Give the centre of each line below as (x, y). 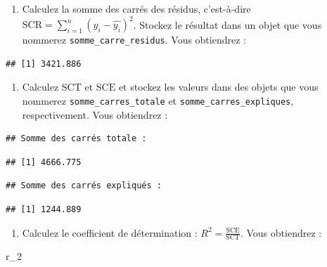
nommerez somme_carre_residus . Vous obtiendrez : (134, 40)
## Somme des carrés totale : (76, 139)
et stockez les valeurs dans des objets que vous (218, 87)
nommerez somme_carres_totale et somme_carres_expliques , (158, 100)
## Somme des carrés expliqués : (84, 186)
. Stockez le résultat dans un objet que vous (227, 24)
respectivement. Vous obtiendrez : (95, 114)
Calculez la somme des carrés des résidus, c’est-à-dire (136, 8)
